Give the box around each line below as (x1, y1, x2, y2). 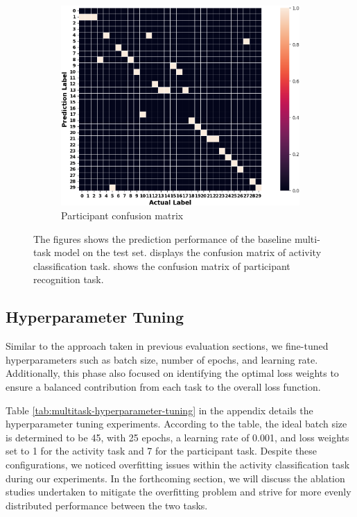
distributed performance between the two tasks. (6, 498, 208, 512)
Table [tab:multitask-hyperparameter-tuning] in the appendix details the (6, 402, 313, 417)
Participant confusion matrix (61, 208, 184, 222)
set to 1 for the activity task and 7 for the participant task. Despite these (6, 443, 317, 458)
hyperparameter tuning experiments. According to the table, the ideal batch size (6, 416, 347, 431)
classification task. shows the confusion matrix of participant (33, 258, 290, 273)
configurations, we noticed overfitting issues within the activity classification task (6, 457, 350, 471)
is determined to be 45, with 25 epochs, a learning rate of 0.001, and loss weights (6, 430, 349, 444)
